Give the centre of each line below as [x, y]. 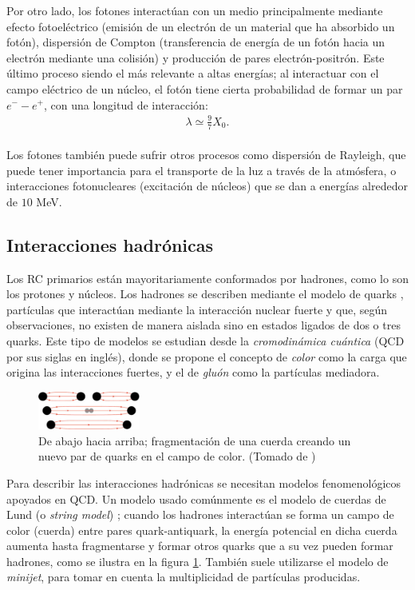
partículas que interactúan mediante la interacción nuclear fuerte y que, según [197, 309]
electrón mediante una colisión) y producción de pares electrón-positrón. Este [196, 57]
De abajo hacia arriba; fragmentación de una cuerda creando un [195, 440]
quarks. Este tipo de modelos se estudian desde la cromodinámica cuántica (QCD [206, 341]
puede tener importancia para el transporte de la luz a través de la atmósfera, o [202, 170]
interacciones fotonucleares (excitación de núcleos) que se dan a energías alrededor [207, 186]
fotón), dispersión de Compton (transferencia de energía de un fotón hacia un [196, 42]
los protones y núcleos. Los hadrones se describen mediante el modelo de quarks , [205, 294]
